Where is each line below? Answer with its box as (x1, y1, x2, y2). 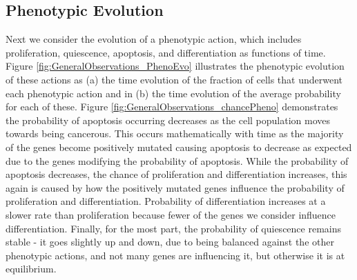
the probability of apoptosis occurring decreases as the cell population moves (6, 112, 331, 127)
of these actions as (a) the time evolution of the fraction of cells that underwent (6, 72, 343, 86)
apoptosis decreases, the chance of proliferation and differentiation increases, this (6, 167, 347, 181)
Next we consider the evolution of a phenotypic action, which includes (6, 32, 302, 46)
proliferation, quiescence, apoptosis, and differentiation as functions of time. (6, 45, 326, 59)
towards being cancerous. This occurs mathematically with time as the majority (6, 126, 344, 141)
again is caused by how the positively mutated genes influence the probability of (6, 180, 345, 194)
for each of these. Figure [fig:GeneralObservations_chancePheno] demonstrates (6, 99, 338, 114)
